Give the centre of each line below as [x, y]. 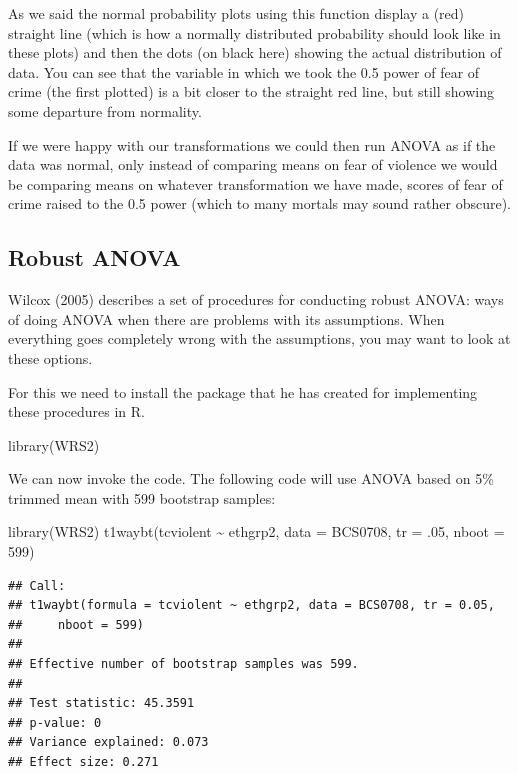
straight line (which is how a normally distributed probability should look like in [254, 32]
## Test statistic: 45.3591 [101, 703]
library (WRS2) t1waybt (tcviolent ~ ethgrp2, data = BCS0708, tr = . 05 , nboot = [256, 531]
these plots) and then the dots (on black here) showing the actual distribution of [255, 52]
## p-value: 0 [55, 722]
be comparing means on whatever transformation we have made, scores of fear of [255, 183]
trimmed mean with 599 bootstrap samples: [142, 497]
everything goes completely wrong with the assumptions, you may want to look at [259, 338]
